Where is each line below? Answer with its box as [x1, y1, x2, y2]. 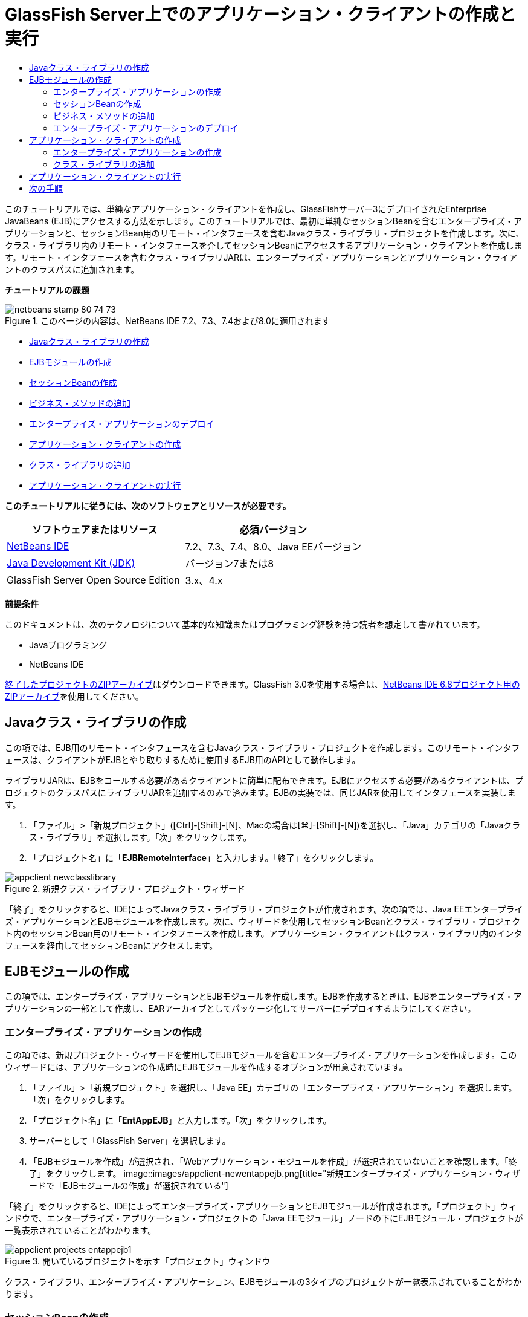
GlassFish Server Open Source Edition [7, 573, 180, 586]
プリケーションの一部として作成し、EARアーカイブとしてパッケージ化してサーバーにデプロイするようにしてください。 [5, 1003, 476, 1014]
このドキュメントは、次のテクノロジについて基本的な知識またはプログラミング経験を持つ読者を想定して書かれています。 [5, 619, 485, 629]
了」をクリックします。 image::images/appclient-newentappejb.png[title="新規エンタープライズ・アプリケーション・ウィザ [29, 1168, 521, 1179]
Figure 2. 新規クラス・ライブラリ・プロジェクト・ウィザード [5, 883, 245, 894]
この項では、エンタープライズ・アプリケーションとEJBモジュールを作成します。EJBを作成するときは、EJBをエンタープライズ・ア [5, 991, 522, 1002]
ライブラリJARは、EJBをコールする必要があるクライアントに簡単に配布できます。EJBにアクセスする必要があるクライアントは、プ [5, 775, 524, 785]
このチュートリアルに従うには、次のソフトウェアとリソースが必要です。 [5, 500, 291, 511]
